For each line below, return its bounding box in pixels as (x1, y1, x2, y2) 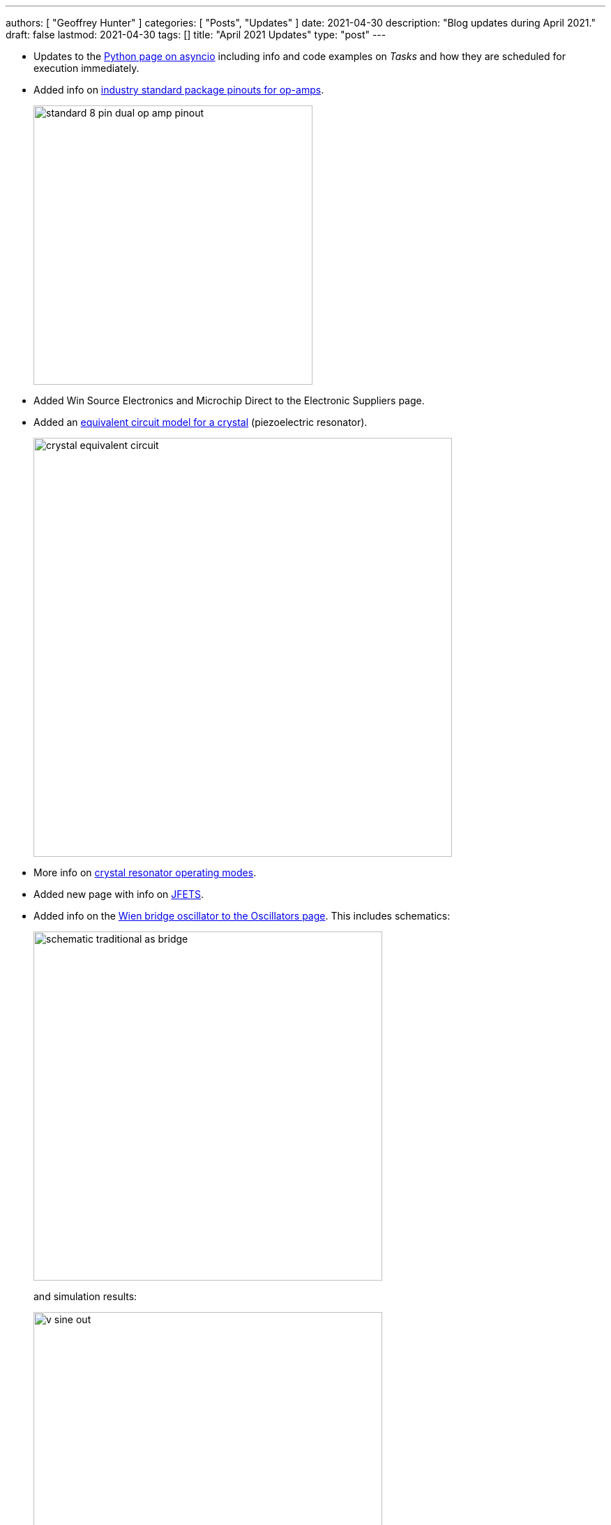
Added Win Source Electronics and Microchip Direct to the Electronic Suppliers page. (33, 395, 425, 406)
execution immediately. (33, 62, 139, 74)
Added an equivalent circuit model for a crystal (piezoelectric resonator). (33, 416, 368, 428)
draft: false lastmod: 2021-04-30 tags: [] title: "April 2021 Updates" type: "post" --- (6, 29, 386, 40)
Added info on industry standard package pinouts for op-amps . (33, 84, 324, 96)
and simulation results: (33, 1290, 137, 1302)
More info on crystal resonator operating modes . (33, 867, 257, 878)
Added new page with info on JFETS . (33, 888, 204, 900)
